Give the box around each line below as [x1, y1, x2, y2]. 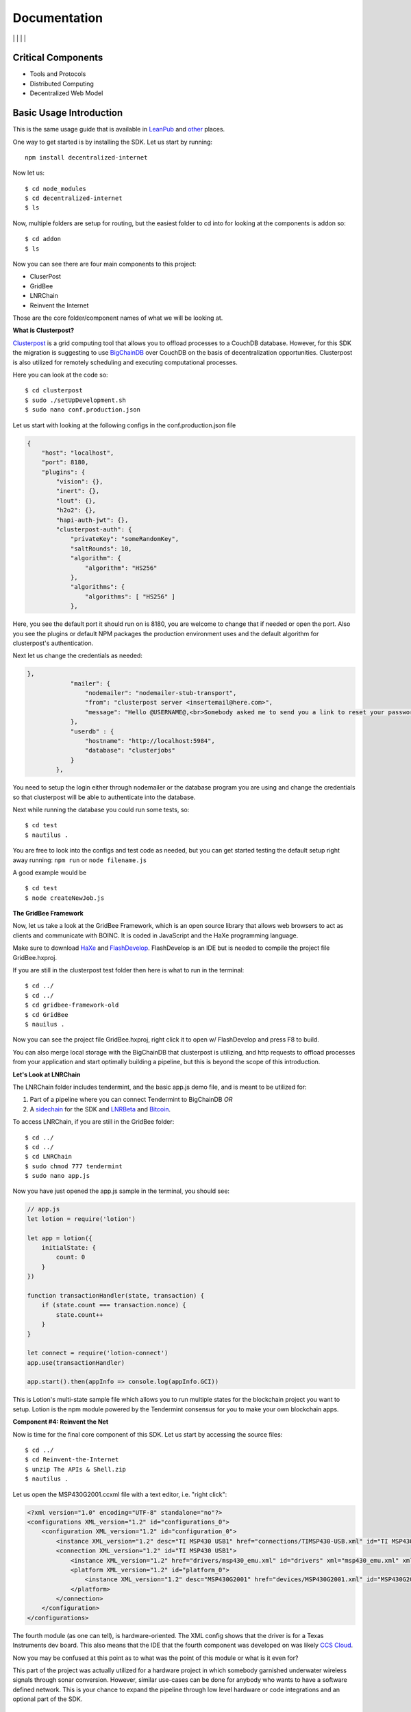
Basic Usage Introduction [12, 107, 123, 119]
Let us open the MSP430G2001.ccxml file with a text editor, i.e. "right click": [12, 1490, 227, 1498]
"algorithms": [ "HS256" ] [84, 592, 176, 601]
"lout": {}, [55, 496, 96, 505]
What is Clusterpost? [12, 326, 75, 335]
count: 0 [55, 1253, 86, 1261]
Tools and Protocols [29, 70, 86, 78]
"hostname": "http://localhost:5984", [84, 737, 215, 745]
